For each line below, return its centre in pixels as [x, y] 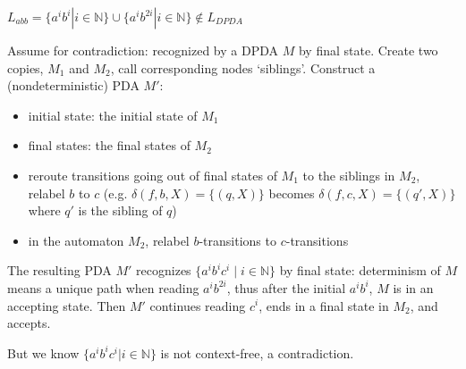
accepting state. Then [67, 305]
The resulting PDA [59, 270]
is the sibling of [120, 210]
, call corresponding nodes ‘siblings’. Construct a [243, 67]
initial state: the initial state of [113, 115]
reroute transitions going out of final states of [153, 175]
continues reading [198, 305]
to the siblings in [349, 175]
